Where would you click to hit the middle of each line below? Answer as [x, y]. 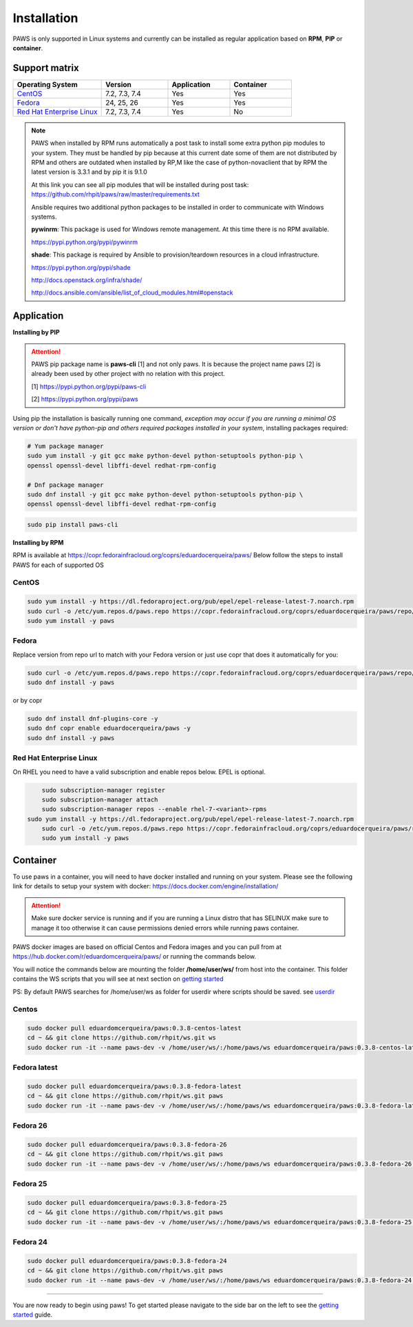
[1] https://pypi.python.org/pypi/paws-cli [89, 386]
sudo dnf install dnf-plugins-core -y [93, 719]
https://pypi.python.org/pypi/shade [81, 267]
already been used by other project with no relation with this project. [128, 374]
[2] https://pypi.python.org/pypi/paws [85, 399]
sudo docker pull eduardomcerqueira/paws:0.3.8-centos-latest [134, 1028]
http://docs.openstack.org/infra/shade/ [87, 280]
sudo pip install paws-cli [73, 525]
